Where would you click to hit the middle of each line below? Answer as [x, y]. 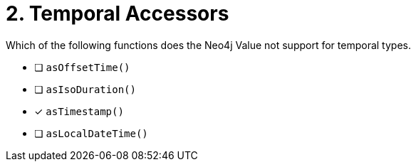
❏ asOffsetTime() [82, 67]
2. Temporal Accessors [118, 14]
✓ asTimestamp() [79, 111]
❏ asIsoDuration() [85, 89]
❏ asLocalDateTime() [91, 133]
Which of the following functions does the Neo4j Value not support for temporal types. [208, 45]
